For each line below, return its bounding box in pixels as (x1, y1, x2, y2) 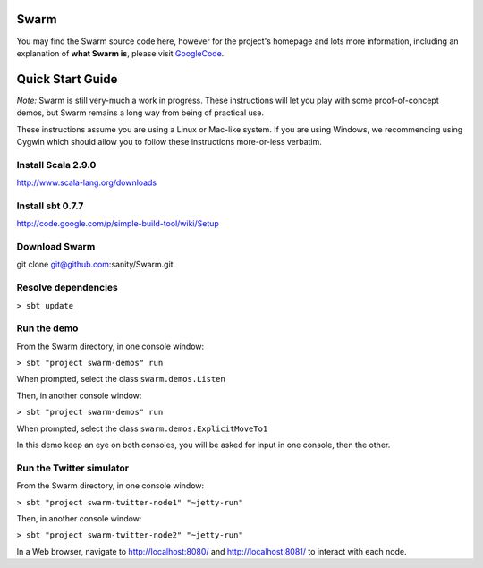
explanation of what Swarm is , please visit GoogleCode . (16, 47, 225, 58)
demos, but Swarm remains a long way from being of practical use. (16, 107, 264, 118)
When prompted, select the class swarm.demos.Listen (16, 374, 225, 385)
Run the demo (16, 322, 79, 335)
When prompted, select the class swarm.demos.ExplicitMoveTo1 (16, 423, 268, 434)
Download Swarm (16, 241, 96, 253)
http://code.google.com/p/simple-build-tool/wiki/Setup (16, 218, 219, 229)
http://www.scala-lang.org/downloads (16, 177, 157, 188)
